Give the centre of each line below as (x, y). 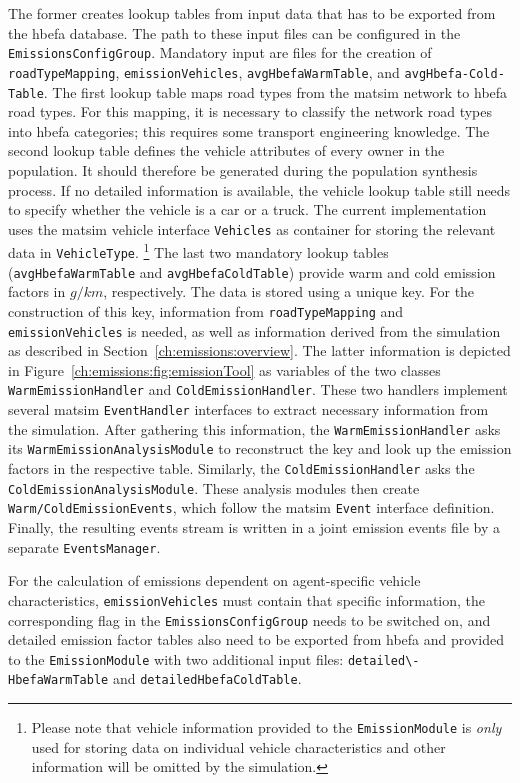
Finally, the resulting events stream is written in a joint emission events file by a (254, 527)
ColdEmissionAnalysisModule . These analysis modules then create (214, 487)
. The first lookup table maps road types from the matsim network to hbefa (275, 91)
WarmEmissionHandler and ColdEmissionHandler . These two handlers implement (258, 389)
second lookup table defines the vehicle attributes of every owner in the (226, 150)
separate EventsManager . (84, 546)
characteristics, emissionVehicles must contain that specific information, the (247, 599)
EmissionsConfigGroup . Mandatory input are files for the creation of (220, 52)
